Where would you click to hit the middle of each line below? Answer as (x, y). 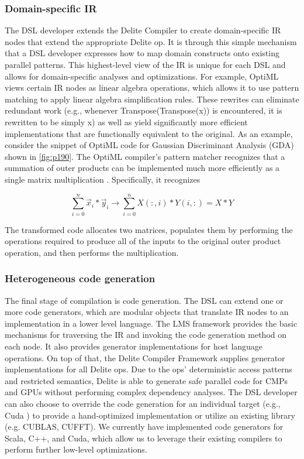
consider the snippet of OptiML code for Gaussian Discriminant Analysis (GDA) (149, 145)
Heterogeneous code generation (80, 278)
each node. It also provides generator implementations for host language (134, 346)
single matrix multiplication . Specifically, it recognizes (103, 179)
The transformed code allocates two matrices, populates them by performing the (149, 229)
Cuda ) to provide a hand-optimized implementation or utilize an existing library (150, 415)
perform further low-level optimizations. (76, 449)
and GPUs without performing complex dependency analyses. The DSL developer (151, 392)
